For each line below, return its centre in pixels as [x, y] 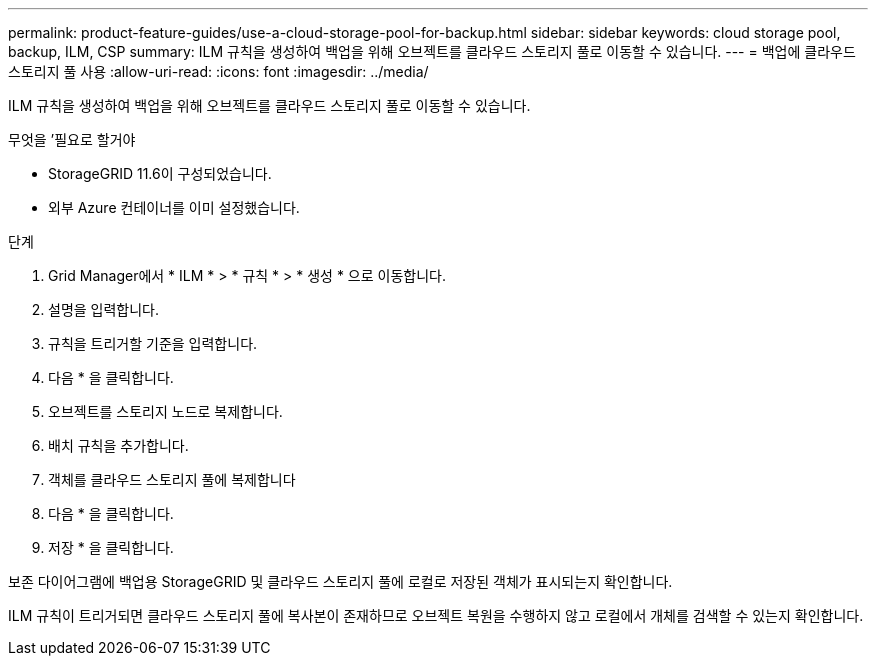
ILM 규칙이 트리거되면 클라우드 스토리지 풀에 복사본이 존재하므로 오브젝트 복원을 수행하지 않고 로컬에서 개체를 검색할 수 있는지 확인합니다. [436, 615]
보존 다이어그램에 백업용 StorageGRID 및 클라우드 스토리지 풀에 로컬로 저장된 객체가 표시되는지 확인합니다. [340, 581]
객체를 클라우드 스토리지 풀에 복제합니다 [172, 479]
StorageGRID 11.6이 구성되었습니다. [160, 173]
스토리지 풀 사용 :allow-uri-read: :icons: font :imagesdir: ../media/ [218, 71]
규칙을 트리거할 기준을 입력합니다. [153, 343]
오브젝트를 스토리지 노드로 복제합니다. [165, 411]
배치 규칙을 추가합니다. [118, 445]
